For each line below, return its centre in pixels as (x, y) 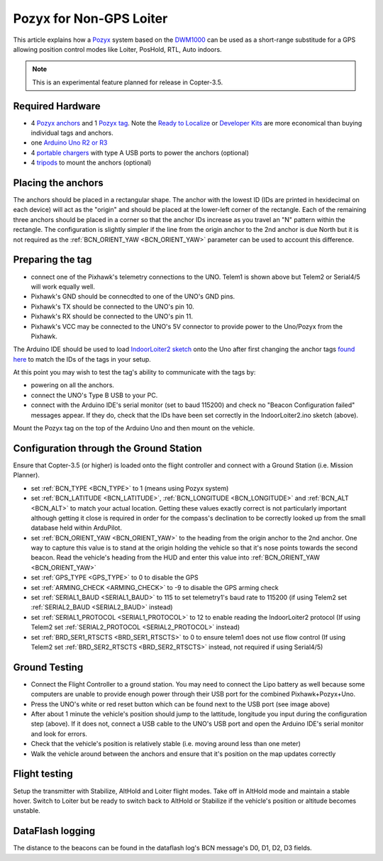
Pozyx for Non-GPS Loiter (90, 18)
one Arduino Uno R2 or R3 (69, 143)
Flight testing (43, 774)
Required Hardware (57, 106)
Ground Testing (48, 667)
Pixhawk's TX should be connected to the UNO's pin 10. (112, 306)
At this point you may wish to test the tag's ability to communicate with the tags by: (134, 372)
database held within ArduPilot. (76, 528)
